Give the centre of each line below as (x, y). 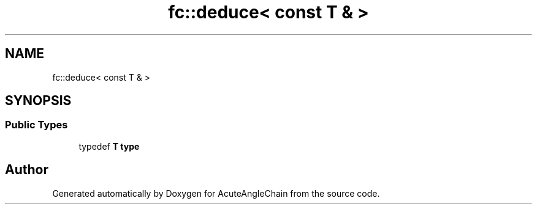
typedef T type (109, 146)
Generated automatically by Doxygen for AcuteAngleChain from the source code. (216, 193)
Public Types (36, 125)
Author (27, 170)
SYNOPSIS (38, 101)
